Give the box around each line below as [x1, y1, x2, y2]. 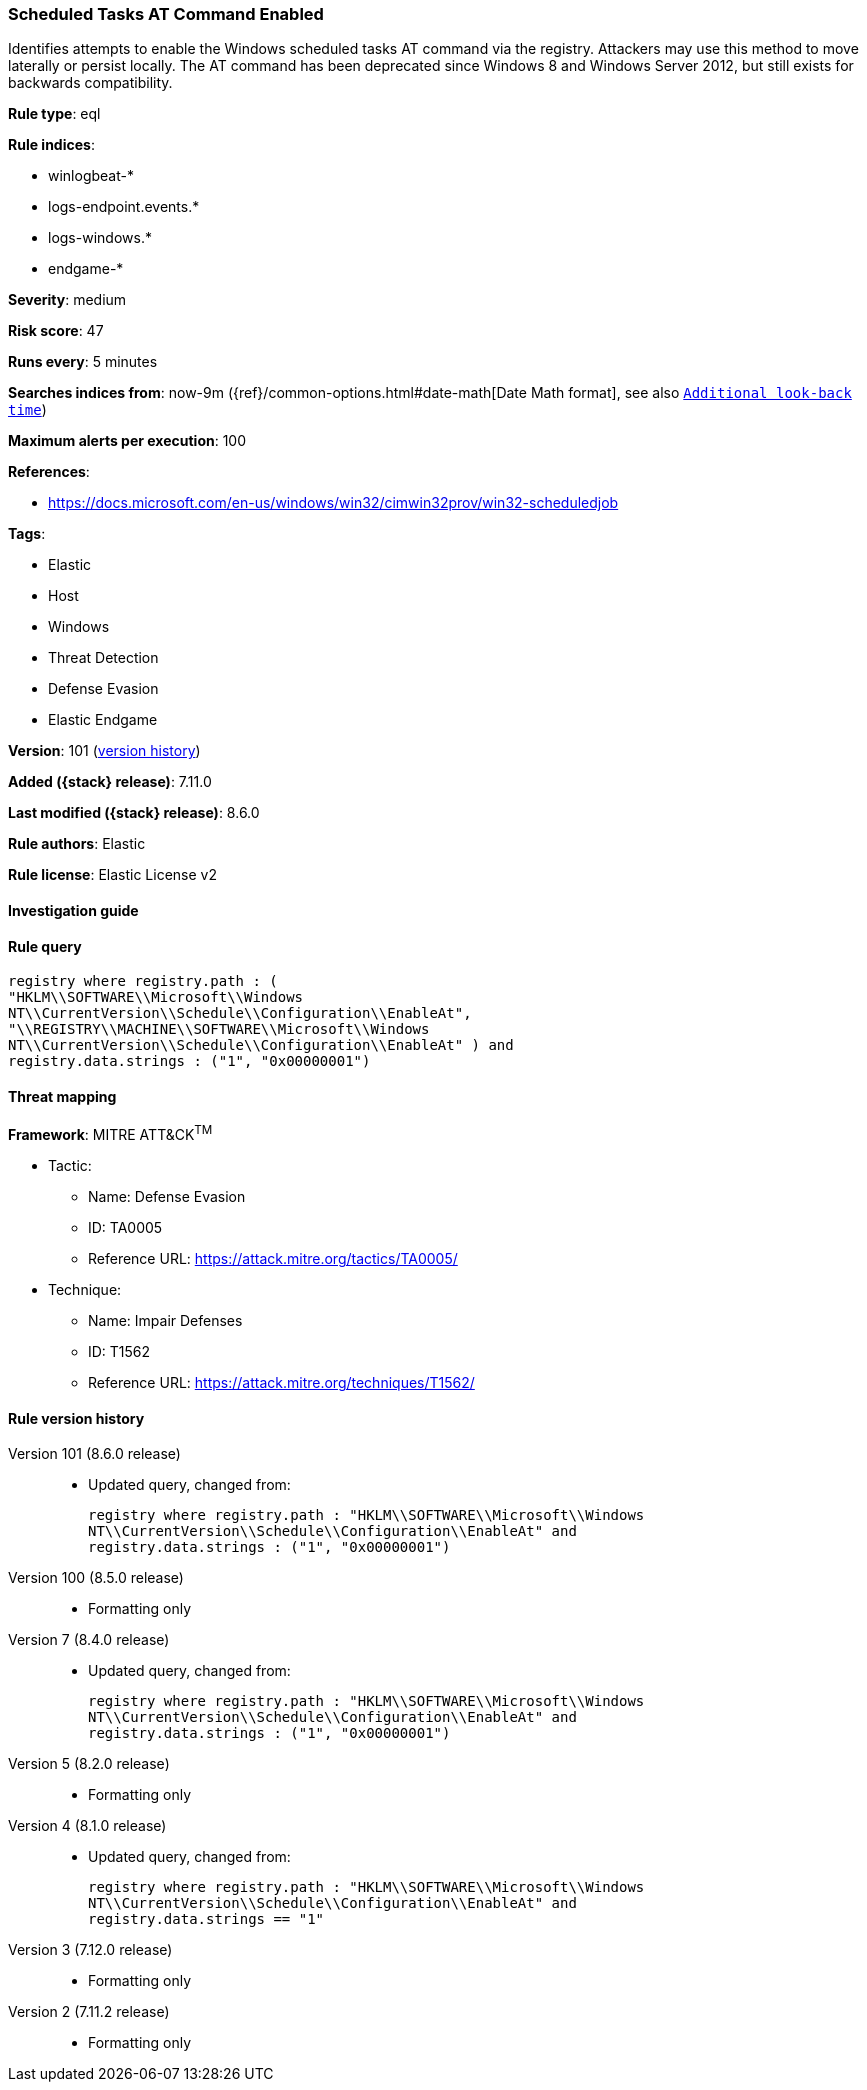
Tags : [8, 525, 46, 543]
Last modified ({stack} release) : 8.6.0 [8, 804, 260, 822]
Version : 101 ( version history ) [8, 742, 201, 760]
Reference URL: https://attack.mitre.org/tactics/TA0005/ [88, 1250, 458, 1268]
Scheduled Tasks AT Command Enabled [8, 4, 324, 24]
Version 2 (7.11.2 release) [8, 2003, 170, 2021]
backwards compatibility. [8, 74, 173, 92]
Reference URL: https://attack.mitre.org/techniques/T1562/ [88, 1374, 475, 1392]
